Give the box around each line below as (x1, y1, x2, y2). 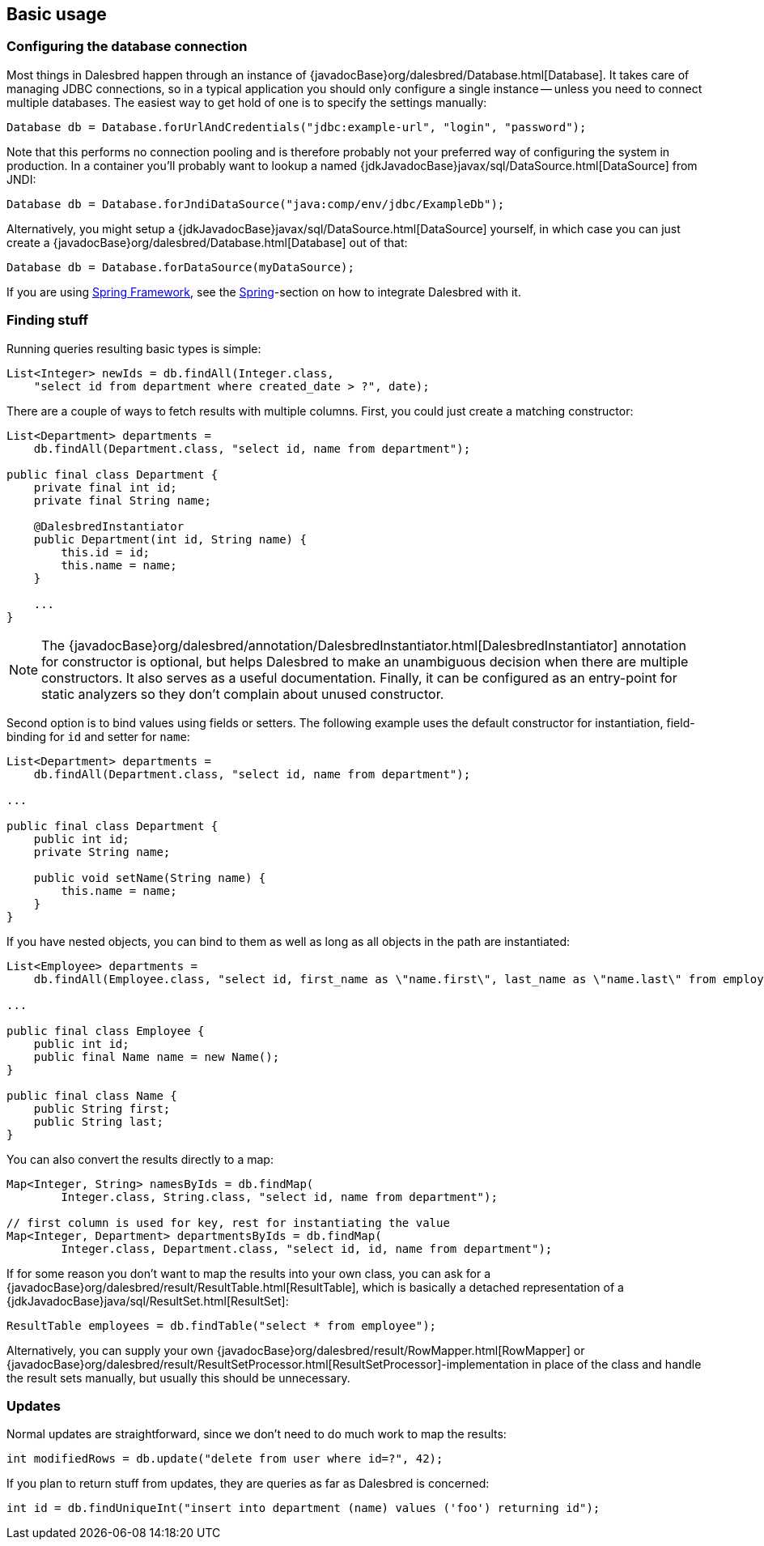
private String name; (33, 845, 171, 858)
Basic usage (6, 4, 107, 24)
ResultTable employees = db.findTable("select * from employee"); (6, 1318, 437, 1332)
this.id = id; (61, 545, 151, 559)
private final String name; (33, 493, 211, 507)
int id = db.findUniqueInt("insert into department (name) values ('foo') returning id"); (6, 1501, 601, 1515)
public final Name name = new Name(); (33, 1050, 280, 1063)
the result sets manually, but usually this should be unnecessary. (6, 1370, 350, 1385)
